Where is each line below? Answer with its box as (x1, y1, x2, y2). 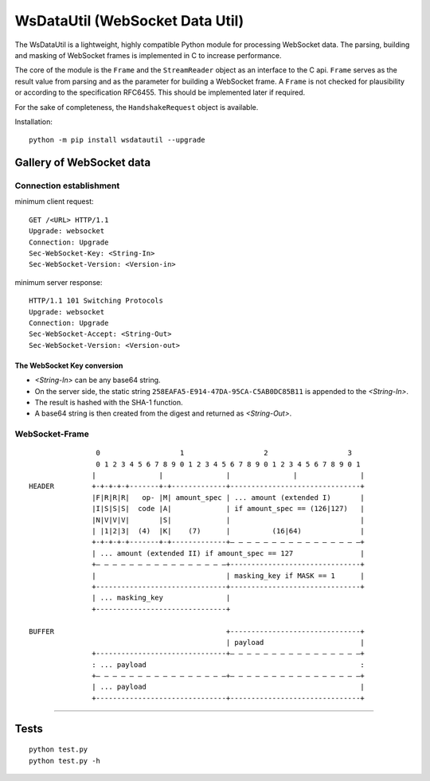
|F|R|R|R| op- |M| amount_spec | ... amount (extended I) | (92, 493, 365, 502)
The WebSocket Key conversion (14, 361, 123, 370)
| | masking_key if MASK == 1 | (92, 571, 365, 580)
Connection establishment (14, 180, 120, 191)
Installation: (14, 116, 53, 127)
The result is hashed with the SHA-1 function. (34, 397, 183, 407)
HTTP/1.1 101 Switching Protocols (29, 296, 163, 306)
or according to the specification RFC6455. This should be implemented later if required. (14, 88, 306, 97)
